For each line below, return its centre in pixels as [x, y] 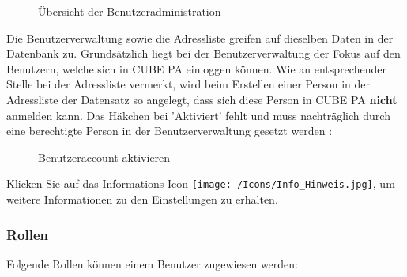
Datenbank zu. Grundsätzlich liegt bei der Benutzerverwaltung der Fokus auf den [203, 53]
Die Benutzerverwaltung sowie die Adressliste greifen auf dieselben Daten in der [200, 37]
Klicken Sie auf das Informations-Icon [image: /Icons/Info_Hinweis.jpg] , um [201, 183]
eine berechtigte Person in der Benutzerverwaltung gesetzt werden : [170, 131]
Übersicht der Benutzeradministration [130, 11]
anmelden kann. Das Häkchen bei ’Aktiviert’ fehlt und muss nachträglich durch [198, 115]
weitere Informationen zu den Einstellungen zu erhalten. [142, 199]
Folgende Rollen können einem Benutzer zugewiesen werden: [152, 263]
